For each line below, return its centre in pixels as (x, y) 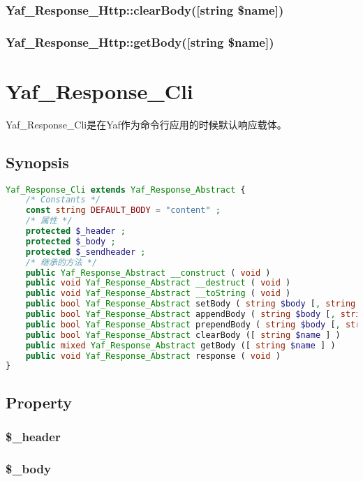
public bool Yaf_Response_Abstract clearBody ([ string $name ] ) (183, 335)
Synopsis (37, 162)
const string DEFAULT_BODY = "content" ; (123, 210)
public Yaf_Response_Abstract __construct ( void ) (148, 273)
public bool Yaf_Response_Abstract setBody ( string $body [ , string (191, 304)
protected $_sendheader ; (86, 252)
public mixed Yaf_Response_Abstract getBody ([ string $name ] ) (180, 345)
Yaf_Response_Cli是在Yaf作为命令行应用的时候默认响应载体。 (146, 124)
